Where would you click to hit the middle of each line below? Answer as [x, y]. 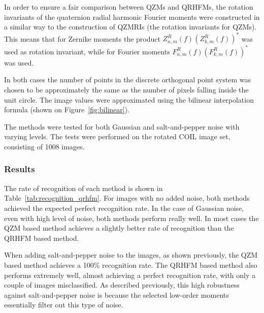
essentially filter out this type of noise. [64, 305]
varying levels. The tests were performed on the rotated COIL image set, [117, 136]
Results [20, 169]
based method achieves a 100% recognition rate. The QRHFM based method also [131, 264]
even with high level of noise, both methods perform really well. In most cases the [131, 218]
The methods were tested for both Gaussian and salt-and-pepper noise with [122, 126]
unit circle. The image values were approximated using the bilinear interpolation [129, 99]
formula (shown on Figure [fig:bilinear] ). [67, 109]
